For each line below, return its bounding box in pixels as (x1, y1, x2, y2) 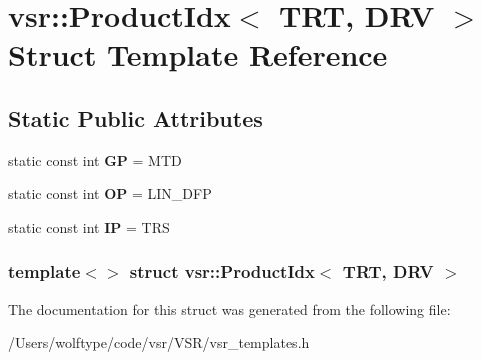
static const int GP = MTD (8, 149, 182, 170)
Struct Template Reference (8, 34, 388, 75)
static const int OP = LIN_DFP (8, 183, 212, 204)
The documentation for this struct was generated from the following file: (8, 298, 451, 319)
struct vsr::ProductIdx (129, 259, 315, 284)
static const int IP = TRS (8, 216, 170, 237)
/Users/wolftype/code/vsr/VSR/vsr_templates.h (8, 332, 310, 353)
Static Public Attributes (8, 102, 263, 133)
